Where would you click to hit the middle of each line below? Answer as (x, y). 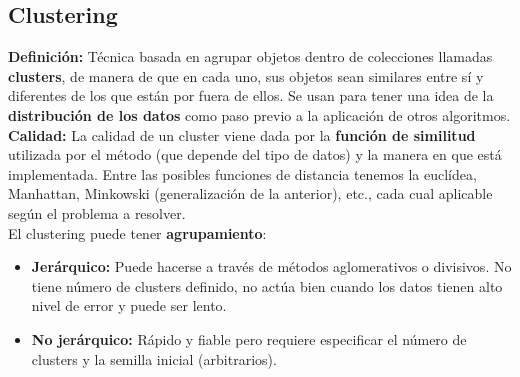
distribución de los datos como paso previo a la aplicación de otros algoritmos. (259, 114)
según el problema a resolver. (97, 212)
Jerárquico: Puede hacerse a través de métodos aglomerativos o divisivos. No (271, 266)
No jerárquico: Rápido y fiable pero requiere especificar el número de (249, 338)
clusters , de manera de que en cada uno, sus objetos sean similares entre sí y (246, 75)
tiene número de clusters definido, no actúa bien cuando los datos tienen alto (267, 285)
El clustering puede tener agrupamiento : (137, 232)
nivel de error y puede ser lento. (129, 305)
